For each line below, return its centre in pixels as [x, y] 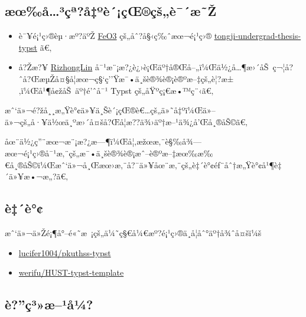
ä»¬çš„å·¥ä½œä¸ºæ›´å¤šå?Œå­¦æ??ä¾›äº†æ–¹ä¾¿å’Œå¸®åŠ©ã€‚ [126, 121]
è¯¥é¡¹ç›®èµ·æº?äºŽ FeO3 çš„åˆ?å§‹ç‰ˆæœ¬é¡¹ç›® [115, 36]
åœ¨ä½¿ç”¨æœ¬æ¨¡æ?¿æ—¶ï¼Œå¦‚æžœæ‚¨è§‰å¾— [103, 141]
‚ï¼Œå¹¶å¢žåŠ [45, 90]
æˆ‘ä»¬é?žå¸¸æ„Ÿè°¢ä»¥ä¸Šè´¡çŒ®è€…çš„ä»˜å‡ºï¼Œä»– [110, 110]
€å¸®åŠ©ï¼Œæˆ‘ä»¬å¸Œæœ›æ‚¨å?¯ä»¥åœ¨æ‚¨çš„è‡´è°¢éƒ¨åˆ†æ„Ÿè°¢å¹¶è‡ [143, 164]
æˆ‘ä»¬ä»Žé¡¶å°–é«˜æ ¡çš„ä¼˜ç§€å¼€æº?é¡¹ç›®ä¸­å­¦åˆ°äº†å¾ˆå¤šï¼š [133, 232]
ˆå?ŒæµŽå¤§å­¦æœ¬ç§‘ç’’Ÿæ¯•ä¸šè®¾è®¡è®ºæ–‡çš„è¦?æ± [126, 78]
